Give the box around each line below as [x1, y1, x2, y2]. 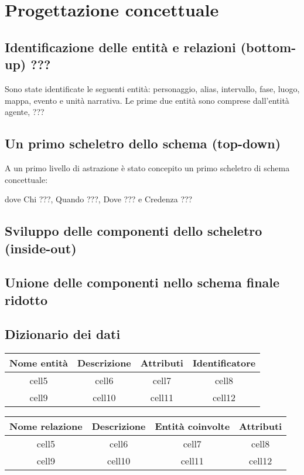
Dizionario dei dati [5, 325, 121, 343]
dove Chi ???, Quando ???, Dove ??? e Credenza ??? [5, 193, 193, 205]
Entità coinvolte [155, 419, 230, 433]
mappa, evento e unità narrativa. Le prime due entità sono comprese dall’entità [5, 94, 289, 106]
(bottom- [240, 38, 296, 56]
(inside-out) [5, 239, 77, 257]
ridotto [5, 290, 47, 308]
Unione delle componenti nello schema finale [5, 273, 280, 291]
